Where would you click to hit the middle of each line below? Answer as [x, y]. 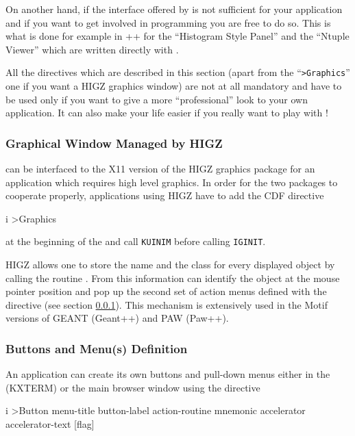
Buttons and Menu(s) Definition [97, 348]
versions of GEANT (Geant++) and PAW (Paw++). [117, 318]
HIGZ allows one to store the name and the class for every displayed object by [170, 265]
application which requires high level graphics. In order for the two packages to [172, 182]
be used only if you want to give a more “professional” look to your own [157, 99]
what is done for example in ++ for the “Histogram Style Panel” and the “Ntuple [177, 36]
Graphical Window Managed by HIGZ [114, 143]
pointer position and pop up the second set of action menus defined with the [166, 291]
